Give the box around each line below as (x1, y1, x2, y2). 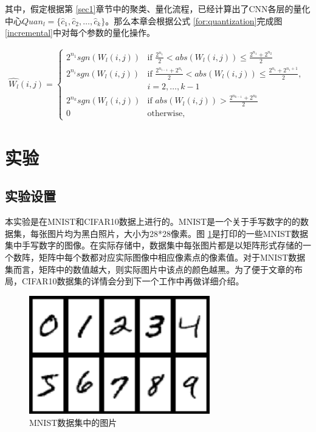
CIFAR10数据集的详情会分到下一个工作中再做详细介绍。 (21, 275, 244, 287)
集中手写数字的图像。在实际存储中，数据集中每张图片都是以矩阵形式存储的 (5, 239, 303, 252)
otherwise (147, 109, 183, 118)
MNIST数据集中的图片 (29, 416, 117, 429)
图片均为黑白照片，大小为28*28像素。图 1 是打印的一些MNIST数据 (47, 227, 308, 239)
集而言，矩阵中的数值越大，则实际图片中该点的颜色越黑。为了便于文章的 (5, 262, 294, 275)
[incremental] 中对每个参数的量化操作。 (5, 26, 155, 39)
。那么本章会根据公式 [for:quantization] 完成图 (105, 14, 283, 27)
